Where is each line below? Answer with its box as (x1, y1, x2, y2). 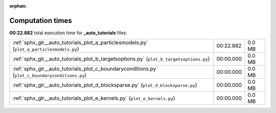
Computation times (9, 16, 72, 25)
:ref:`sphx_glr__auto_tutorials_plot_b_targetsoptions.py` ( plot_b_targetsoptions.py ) (12, 55, 210, 62)
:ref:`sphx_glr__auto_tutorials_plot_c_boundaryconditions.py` (12, 65, 158, 73)
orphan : (9, 3, 27, 9)
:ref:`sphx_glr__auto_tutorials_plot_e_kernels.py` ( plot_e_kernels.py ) (12, 95, 175, 102)
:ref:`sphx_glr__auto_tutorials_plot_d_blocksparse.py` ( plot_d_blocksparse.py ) (12, 82, 197, 89)
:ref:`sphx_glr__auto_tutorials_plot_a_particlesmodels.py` (12, 39, 148, 46)
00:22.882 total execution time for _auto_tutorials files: (9, 30, 128, 36)
